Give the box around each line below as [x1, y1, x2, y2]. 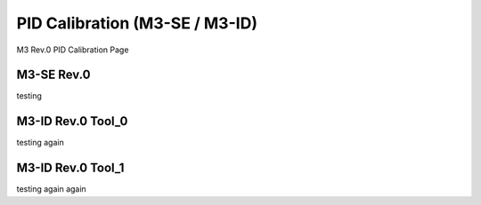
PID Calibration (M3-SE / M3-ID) [16, 13, 258, 33]
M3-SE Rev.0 [16, 67, 91, 83]
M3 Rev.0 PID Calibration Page [16, 44, 129, 55]
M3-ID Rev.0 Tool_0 [16, 114, 128, 129]
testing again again [16, 184, 86, 194]
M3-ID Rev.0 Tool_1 [16, 161, 125, 176]
